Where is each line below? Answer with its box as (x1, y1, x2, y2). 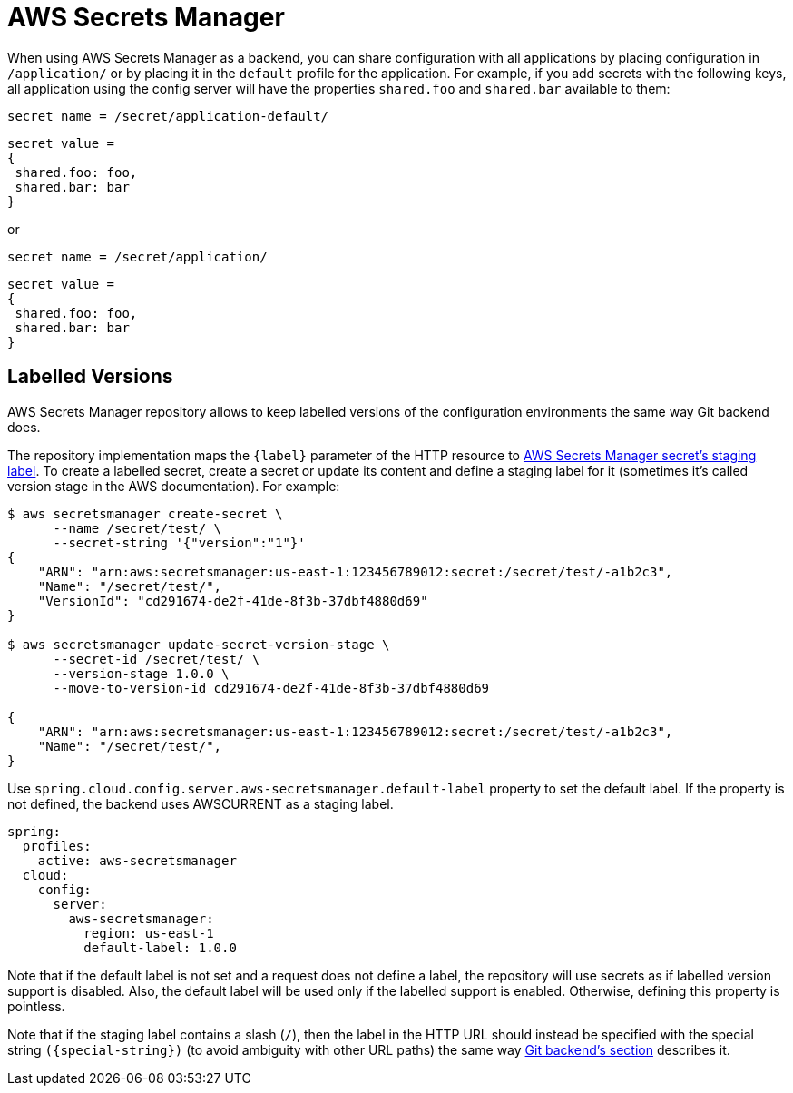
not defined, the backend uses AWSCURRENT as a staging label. (7, 795, 394, 812)
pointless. (7, 998, 65, 1014)
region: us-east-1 (83, 925, 214, 940)
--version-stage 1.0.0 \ (53, 665, 230, 681)
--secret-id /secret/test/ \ (53, 651, 260, 666)
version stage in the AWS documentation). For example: (7, 478, 340, 494)
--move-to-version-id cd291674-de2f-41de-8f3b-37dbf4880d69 (53, 680, 490, 695)
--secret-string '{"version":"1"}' (53, 535, 306, 550)
